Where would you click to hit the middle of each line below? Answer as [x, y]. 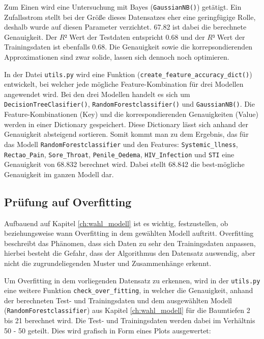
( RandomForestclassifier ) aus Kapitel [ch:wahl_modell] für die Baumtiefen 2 [127, 310]
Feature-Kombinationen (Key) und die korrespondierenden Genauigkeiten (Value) [131, 114]
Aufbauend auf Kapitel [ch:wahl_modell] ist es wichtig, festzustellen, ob [116, 223]
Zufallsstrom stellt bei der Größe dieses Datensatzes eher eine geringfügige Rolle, [130, 17]
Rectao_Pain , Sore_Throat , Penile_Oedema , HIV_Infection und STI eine [119, 154]
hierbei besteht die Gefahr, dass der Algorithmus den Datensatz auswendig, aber [130, 253]
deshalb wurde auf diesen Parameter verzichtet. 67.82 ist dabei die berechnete [125, 27]
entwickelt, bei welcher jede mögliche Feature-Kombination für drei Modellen [124, 84]
